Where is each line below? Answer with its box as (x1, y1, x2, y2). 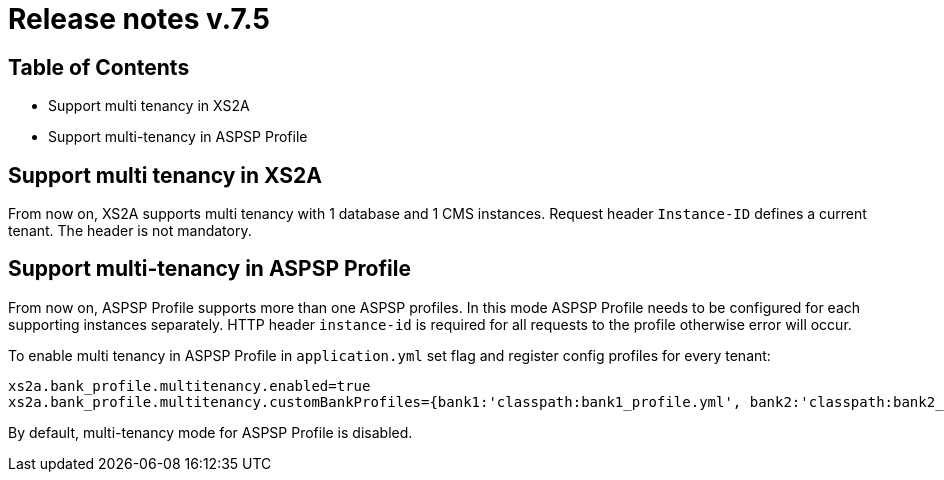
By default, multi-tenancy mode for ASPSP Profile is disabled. (8, 423, 413, 441)
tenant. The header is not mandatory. (8, 222, 252, 240)
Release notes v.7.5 (8, 2, 270, 36)
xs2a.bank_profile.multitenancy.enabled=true (8, 377, 371, 394)
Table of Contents (8, 54, 190, 80)
